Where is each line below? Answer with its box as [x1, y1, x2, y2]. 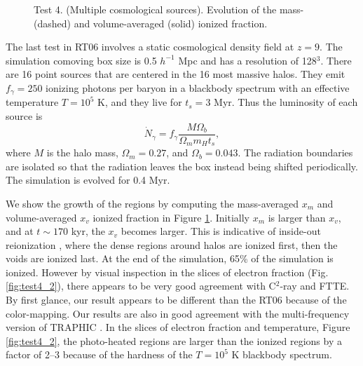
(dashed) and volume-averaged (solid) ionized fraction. [34, 15, 268, 30]
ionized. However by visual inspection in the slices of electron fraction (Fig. [6, 264, 329, 279]
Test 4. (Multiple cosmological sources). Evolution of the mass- [34, 2, 304, 16]
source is [6, 109, 43, 123]
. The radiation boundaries [238, 145, 353, 160]
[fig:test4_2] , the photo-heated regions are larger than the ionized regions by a [6, 333, 342, 348]
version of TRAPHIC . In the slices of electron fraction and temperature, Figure [6, 320, 350, 334]
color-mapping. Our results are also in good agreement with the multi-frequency [6, 306, 350, 320]
